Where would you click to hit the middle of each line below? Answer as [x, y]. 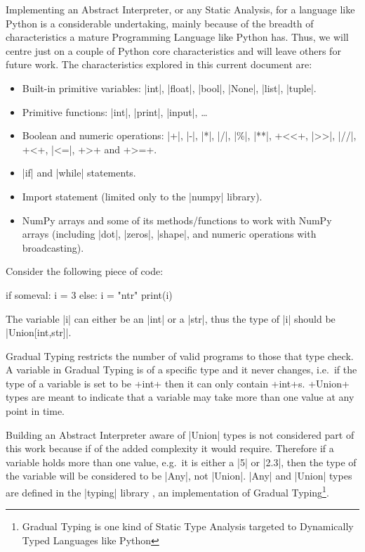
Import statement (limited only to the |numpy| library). [142, 196]
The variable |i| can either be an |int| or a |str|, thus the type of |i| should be [171, 318]
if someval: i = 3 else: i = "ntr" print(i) [89, 294]
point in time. [35, 411]
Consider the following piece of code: [85, 271]
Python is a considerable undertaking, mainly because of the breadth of [160, 23]
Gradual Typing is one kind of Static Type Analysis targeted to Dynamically [188, 526]
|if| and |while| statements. [79, 173]
